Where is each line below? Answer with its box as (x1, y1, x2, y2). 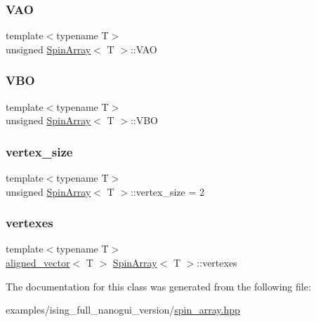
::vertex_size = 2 (130, 184, 205, 199)
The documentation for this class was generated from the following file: (6, 279, 311, 293)
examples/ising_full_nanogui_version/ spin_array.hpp (6, 302, 240, 317)
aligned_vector (6, 255, 70, 270)
